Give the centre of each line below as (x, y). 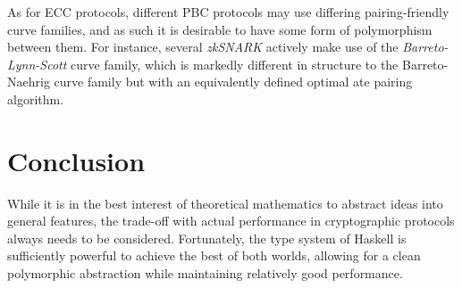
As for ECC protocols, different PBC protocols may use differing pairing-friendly (228, 12)
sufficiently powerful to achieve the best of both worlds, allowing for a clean (214, 255)
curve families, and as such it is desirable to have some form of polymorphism (220, 29)
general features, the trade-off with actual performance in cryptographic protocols (231, 221)
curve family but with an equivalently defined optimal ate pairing (233, 82)
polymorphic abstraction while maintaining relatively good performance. (205, 273)
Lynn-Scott (37, 64)
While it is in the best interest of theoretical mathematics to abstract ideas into (225, 203)
